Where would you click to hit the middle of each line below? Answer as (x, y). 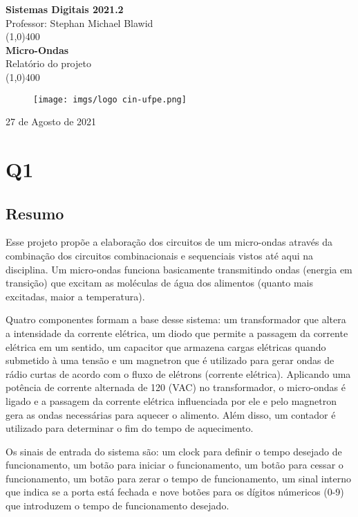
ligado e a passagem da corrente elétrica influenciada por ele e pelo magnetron (171, 400)
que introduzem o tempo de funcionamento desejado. (117, 506)
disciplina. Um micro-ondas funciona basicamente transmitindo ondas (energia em (179, 269)
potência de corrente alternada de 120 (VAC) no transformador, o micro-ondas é (176, 387)
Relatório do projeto (48, 63)
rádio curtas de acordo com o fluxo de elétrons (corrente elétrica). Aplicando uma (178, 373)
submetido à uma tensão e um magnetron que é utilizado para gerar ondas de (170, 360)
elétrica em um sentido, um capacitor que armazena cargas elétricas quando (166, 346)
